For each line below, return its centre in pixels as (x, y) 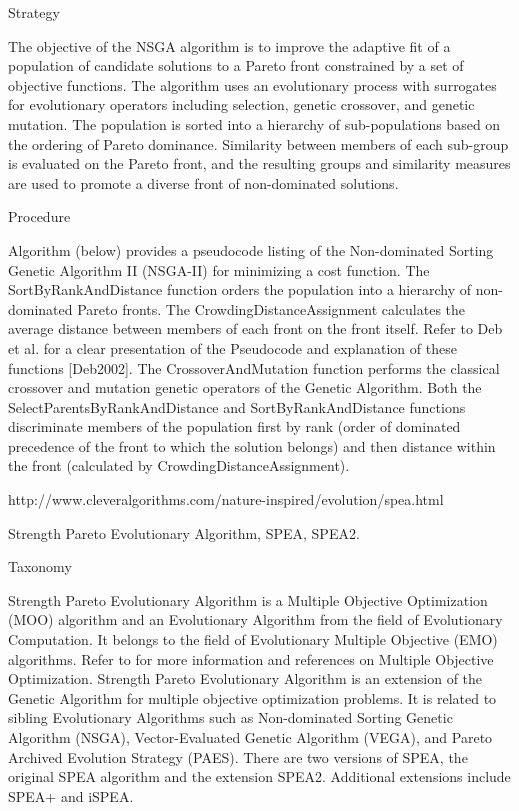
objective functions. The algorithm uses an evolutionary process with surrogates (252, 84)
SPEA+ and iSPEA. (71, 795)
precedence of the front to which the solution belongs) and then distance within (252, 445)
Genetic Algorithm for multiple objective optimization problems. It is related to (252, 697)
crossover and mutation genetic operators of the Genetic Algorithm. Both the (245, 387)
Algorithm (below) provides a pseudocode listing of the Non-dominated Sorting (251, 249)
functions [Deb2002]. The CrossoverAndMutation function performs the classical (254, 367)
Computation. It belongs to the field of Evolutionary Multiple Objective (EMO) (253, 639)
